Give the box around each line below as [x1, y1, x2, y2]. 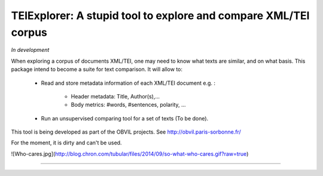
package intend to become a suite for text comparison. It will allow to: [11, 66, 182, 73]
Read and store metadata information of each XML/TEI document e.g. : [41, 79, 215, 87]
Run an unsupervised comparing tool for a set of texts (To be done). [41, 115, 209, 122]
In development [11, 47, 50, 54]
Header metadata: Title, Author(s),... [71, 92, 160, 100]
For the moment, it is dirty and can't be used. [11, 139, 122, 146]
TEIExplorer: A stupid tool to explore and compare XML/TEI [11, 9, 310, 22]
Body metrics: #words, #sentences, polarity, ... [71, 101, 186, 109]
